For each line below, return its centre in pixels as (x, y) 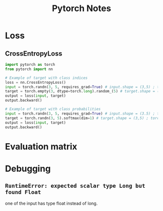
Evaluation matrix (41, 146)
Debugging (28, 169)
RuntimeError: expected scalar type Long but (75, 186)
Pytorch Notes (81, 8)
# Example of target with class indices (47, 78)
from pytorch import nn (29, 69)
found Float (23, 192)
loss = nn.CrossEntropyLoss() (36, 82)
